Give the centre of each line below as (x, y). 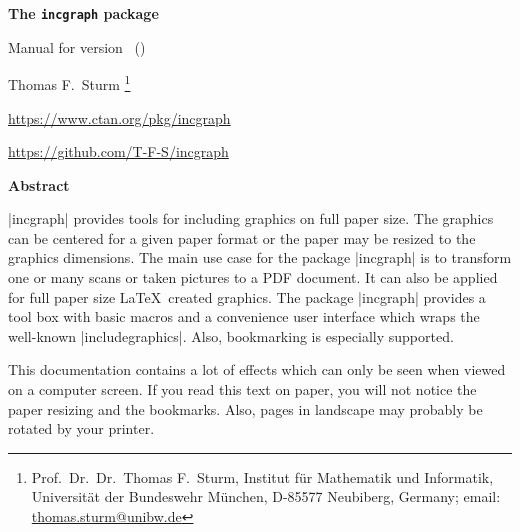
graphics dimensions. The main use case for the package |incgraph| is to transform (260, 257)
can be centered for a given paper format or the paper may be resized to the (242, 237)
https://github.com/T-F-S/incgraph (118, 151)
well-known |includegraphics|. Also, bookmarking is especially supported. (231, 335)
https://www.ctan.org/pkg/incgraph (119, 117)
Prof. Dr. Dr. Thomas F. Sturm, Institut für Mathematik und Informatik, (262, 476)
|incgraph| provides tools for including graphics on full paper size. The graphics (251, 218)
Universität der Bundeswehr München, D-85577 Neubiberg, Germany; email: (266, 496)
